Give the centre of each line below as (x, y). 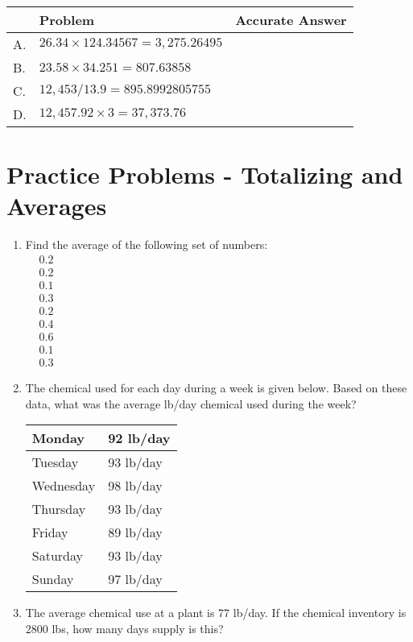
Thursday (59, 509)
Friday (50, 532)
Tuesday (55, 462)
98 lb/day (135, 486)
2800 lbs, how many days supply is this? (124, 628)
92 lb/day (139, 438)
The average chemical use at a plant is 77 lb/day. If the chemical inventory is (216, 613)
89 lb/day (135, 532)
